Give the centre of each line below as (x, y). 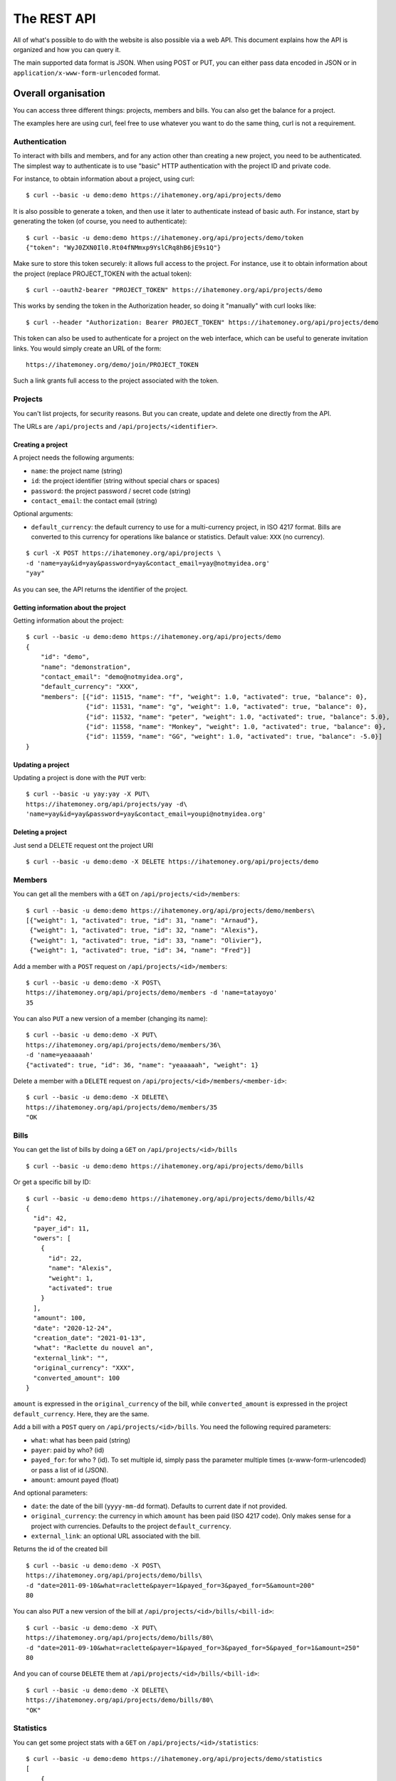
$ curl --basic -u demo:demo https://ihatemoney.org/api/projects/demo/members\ (171, 910)
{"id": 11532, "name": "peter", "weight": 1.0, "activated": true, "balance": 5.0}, (238, 717)
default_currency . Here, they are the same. (81, 1413)
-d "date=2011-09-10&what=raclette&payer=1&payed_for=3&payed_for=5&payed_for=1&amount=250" (193, 1648)
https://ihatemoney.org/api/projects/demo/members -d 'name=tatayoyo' (152, 993)
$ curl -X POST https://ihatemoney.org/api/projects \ (124, 553)
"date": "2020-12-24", (73, 1328)
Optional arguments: (43, 514)
